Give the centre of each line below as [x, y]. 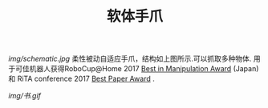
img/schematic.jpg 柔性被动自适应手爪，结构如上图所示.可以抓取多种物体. [130, 59]
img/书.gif [25, 96]
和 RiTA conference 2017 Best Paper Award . [81, 79]
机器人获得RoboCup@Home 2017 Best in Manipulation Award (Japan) [144, 69]
